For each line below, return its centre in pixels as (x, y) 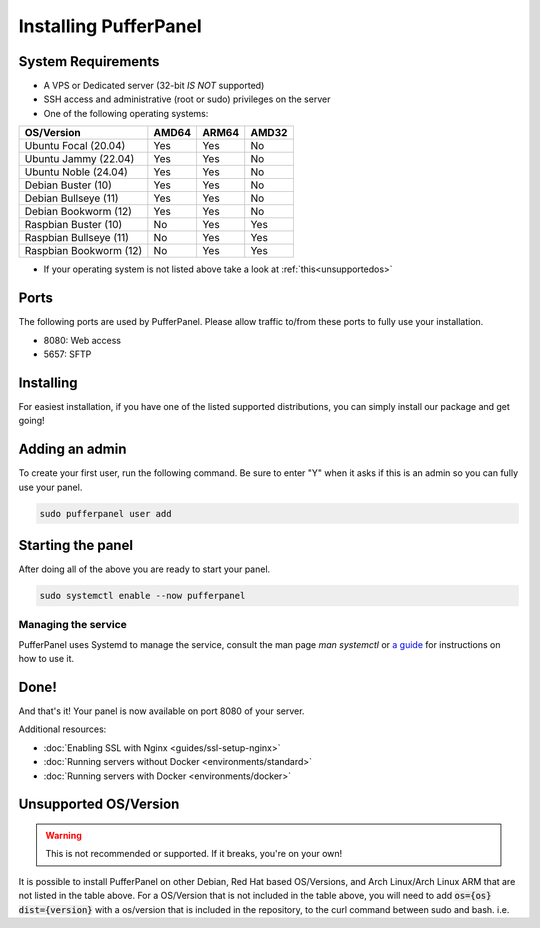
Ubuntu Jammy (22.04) (79, 159)
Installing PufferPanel (110, 26)
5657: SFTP (67, 354)
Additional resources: (62, 729)
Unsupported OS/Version (99, 804)
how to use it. (46, 659)
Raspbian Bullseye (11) (77, 238)
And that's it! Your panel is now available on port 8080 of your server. (161, 711)
